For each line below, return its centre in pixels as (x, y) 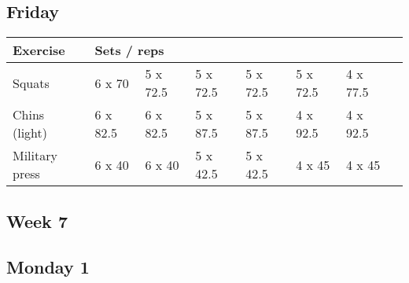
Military (35, 156)
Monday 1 (48, 267)
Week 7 (37, 221)
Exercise (39, 50)
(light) (30, 133)
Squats (31, 83)
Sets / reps (129, 50)
